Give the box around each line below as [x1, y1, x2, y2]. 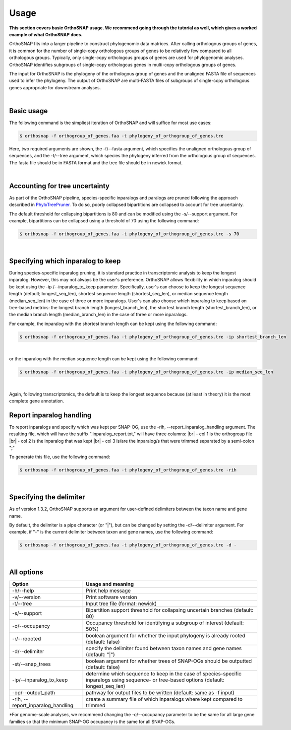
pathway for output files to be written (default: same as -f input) [86, 689, 235, 696]
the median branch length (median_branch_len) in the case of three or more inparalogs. [9, 312, 188, 318]
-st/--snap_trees [12, 661, 51, 667]
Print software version [86, 594, 137, 600]
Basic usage [9, 107, 48, 115]
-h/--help [12, 587, 34, 594]
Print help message [86, 587, 131, 594]
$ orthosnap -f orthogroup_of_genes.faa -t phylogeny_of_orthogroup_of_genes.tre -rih [19, 467, 237, 473]
